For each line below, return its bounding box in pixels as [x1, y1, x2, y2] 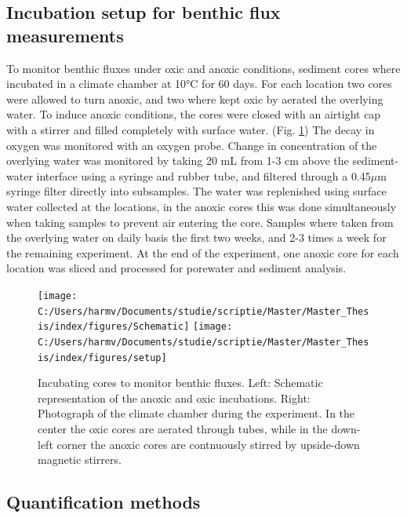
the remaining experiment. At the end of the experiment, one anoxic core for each [6, 244, 399, 261]
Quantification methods [6, 490, 201, 514]
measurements [6, 23, 124, 47]
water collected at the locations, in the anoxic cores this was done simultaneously [6, 198, 397, 214]
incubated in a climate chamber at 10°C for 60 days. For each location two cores [6, 75, 392, 92]
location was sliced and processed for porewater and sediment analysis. [6, 260, 347, 276]
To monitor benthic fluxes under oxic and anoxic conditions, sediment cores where [6, 60, 401, 76]
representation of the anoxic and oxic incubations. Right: [38, 389, 311, 406]
